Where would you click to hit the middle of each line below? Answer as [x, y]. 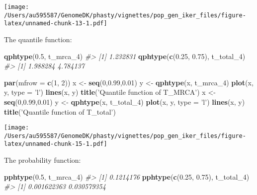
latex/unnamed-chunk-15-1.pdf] [56, 144]
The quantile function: [38, 39]
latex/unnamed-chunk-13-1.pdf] [56, 24]
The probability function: [43, 160]
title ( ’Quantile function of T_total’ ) [60, 111]
